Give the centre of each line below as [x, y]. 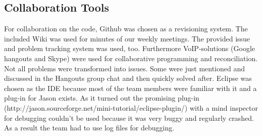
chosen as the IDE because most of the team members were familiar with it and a [130, 88]
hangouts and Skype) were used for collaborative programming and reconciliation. [131, 58]
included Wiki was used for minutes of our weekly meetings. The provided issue [127, 38]
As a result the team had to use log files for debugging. [89, 128]
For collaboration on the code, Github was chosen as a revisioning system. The [126, 29]
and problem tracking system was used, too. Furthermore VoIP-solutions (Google [129, 48]
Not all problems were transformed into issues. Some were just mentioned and [125, 68]
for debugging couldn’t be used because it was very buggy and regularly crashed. [129, 118]
